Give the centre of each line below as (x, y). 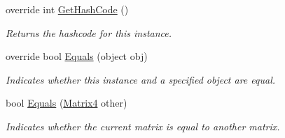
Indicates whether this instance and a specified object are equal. (141, 79)
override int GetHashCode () (67, 9)
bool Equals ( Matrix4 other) (67, 103)
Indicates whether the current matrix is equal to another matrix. (143, 126)
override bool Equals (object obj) (77, 56)
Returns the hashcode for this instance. (89, 32)
